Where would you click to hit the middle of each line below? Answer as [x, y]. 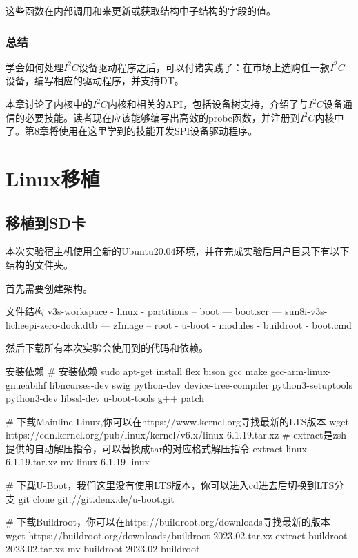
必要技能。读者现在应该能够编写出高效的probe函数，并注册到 [162, 117]
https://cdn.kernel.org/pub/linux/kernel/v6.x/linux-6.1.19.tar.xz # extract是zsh [176, 435]
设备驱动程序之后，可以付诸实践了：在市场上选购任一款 [204, 67]
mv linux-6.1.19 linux [105, 462]
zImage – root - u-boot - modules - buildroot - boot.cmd [232, 324]
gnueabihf [26, 384]
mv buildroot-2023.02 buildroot [133, 549]
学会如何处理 [34, 67]
